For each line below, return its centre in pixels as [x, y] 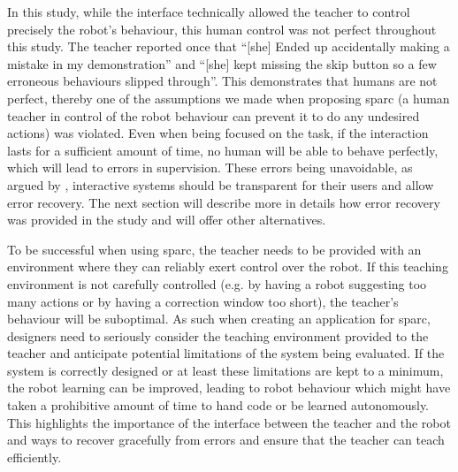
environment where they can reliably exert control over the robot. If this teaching [228, 266]
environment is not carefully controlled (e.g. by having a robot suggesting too [217, 283]
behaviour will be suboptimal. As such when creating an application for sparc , [219, 319]
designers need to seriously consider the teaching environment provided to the [218, 335]
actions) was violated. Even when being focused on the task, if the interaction [218, 133]
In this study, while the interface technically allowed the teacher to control [209, 11]
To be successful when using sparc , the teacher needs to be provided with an [214, 249]
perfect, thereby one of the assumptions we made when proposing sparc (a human [229, 98]
